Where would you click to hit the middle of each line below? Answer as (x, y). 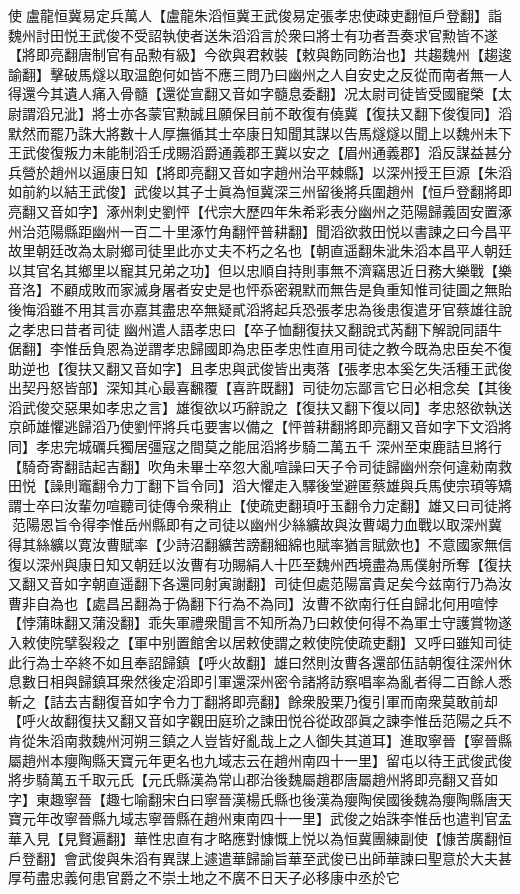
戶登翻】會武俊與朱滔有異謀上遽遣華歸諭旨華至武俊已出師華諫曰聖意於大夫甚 (260, 857)
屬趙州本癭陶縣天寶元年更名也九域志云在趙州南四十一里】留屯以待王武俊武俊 (260, 759)
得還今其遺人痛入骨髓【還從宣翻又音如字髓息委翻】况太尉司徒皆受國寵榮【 (253, 93)
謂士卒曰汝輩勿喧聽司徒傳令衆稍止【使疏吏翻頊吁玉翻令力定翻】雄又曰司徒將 (260, 504)
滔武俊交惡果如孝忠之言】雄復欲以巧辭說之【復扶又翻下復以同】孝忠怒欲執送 (260, 406)
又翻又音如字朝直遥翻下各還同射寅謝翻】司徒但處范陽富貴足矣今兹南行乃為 (253, 583)
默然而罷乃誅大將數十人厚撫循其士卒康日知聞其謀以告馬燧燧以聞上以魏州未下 (260, 132)
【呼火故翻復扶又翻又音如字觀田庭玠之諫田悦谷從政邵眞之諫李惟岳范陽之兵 (253, 720)
